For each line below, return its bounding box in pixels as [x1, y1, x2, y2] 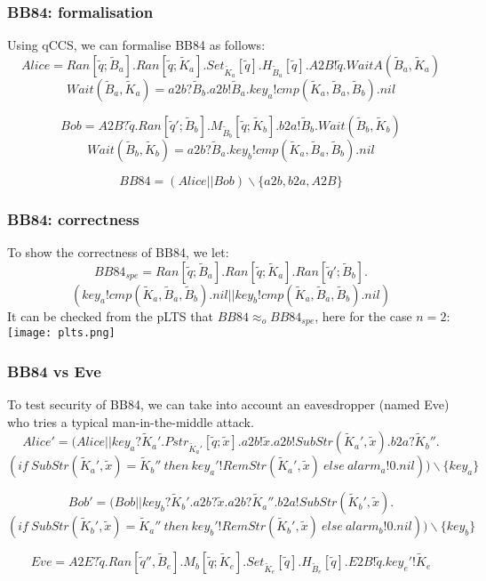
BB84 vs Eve [7, 359, 101, 382]
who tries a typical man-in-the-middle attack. [7, 412, 254, 431]
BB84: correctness [7, 207, 139, 230]
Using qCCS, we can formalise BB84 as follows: [7, 36, 266, 54]
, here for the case [315, 306, 412, 325]
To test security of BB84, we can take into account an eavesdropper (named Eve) [7, 394, 450, 413]
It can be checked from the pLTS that [7, 306, 213, 325]
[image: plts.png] [7, 327, 116, 340]
